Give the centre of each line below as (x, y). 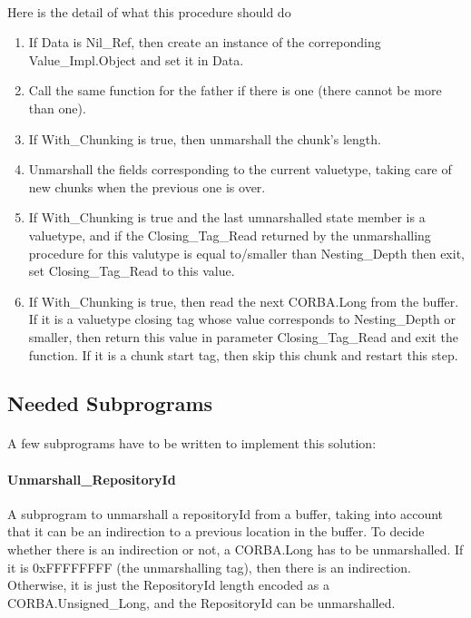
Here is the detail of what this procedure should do (149, 11)
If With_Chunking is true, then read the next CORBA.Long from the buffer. (244, 301)
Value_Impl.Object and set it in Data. (136, 59)
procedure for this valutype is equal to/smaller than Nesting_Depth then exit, (246, 253)
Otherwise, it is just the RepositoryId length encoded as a (168, 585)
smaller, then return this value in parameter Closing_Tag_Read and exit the (243, 336)
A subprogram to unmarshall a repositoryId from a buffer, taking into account (226, 513)
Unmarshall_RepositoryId (92, 479)
